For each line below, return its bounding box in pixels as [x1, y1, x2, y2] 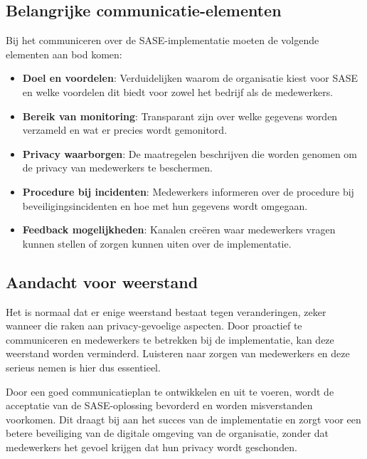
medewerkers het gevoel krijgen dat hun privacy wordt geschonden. [6, 439, 297, 454]
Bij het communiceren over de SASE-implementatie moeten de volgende [6, 33, 319, 48]
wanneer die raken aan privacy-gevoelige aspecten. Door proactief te [6, 318, 302, 333]
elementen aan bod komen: [6, 46, 122, 61]
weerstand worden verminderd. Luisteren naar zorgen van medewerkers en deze [6, 346, 350, 361]
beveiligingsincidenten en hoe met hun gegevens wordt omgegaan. [22, 198, 308, 213]
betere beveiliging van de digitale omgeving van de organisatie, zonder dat [6, 426, 329, 440]
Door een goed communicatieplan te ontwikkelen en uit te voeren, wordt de [6, 384, 334, 399]
